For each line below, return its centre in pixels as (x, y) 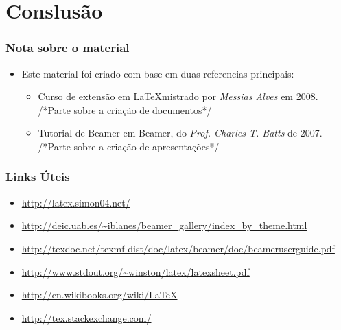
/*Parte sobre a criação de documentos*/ (125, 109)
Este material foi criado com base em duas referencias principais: (158, 73)
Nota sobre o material (68, 48)
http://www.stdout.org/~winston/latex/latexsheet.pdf (136, 271)
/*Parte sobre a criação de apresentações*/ (129, 146)
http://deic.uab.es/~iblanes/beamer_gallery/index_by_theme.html (164, 225)
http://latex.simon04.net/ (76, 202)
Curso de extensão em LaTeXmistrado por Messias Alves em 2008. (178, 96)
